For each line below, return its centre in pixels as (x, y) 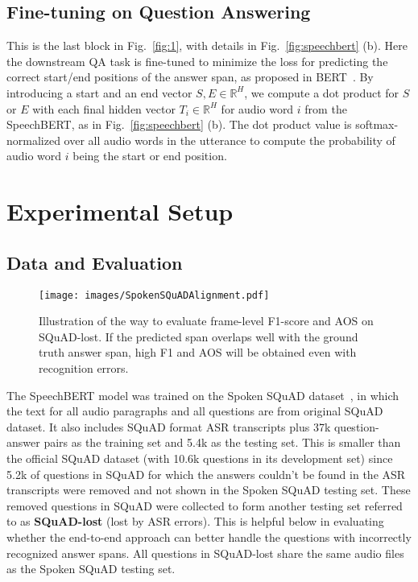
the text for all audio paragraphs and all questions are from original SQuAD (195, 411)
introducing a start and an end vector (99, 92)
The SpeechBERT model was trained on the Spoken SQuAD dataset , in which (203, 395)
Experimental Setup (120, 211)
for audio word (257, 108)
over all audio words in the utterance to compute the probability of (230, 140)
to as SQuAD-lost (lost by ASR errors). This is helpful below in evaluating (195, 521)
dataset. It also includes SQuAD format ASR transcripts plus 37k (169, 426)
